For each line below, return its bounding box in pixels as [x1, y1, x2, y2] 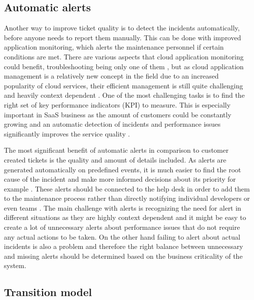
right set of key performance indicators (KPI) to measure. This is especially [4, 99, 231, 109]
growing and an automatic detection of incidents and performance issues [4, 119, 221, 129]
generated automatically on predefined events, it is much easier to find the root [4, 164, 241, 174]
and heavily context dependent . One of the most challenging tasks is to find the [4, 90, 245, 100]
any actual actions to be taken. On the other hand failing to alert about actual [4, 231, 240, 242]
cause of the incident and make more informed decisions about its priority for [4, 174, 236, 184]
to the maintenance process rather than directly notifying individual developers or [4, 193, 250, 203]
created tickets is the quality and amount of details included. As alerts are [4, 154, 227, 164]
